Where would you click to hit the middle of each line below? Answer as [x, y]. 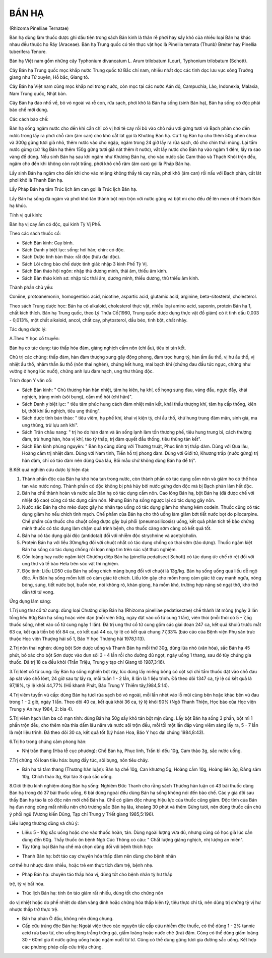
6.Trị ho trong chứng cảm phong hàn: [48, 741]
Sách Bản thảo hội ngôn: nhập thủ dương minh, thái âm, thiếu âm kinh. [95, 271]
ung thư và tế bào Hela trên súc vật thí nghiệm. [71, 564]
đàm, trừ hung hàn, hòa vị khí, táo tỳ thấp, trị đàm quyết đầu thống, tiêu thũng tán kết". [112, 439]
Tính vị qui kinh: [26, 215]
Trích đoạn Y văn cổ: [31, 381]
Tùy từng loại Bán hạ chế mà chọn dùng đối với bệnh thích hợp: [88, 847]
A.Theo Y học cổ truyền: [35, 339]
